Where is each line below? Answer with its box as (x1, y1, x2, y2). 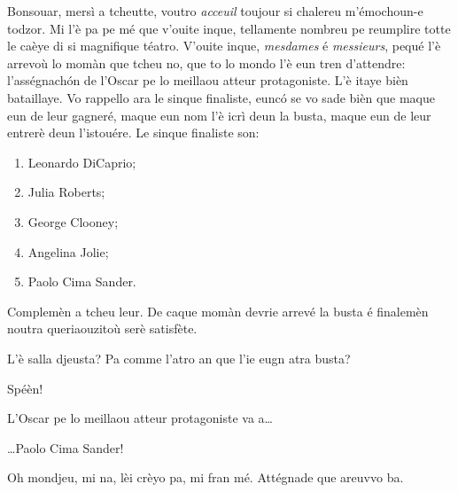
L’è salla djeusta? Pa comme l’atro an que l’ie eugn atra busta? (7, 348, 351, 367)
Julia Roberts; (27, 183, 105, 201)
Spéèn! (7, 379, 43, 397)
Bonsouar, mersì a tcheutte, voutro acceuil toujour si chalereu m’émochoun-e (7, 2, 423, 20)
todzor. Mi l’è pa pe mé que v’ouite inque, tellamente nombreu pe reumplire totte (7, 19, 451, 37)
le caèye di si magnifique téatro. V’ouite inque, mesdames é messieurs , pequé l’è (7, 36, 441, 55)
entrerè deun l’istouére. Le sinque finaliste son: (7, 123, 260, 142)
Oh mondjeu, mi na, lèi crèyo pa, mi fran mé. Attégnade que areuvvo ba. (7, 468, 404, 487)
